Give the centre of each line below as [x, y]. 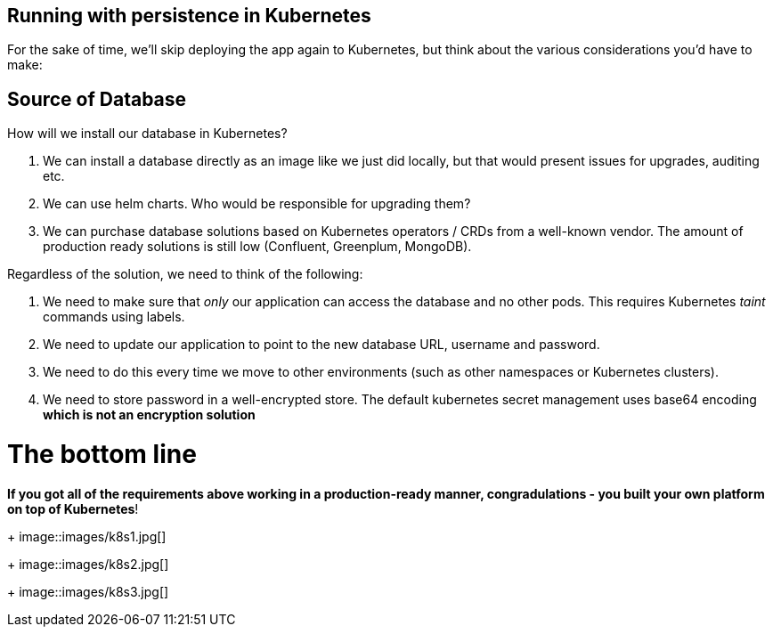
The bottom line [102, 455]
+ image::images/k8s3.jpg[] [88, 591]
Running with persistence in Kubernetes [189, 16]
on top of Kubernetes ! [73, 508]
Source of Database [97, 99]
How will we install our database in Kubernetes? [147, 134]
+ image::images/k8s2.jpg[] [88, 564]
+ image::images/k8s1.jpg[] [87, 536]
